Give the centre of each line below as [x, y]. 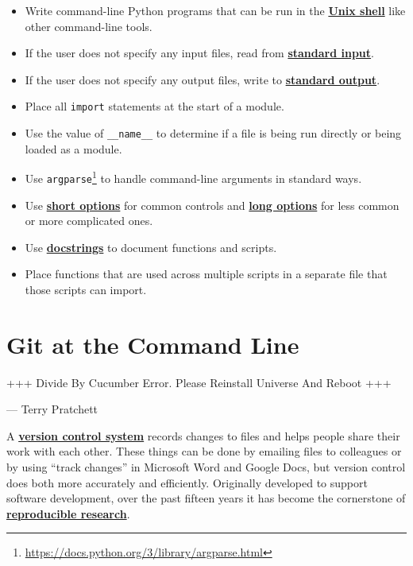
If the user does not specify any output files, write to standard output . [203, 79]
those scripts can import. [86, 289]
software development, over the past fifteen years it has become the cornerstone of [206, 498]
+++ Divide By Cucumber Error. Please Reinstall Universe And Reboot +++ [199, 382]
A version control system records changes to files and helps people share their [203, 435]
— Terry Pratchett [52, 409]
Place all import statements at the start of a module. [154, 106]
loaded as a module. [73, 148]
